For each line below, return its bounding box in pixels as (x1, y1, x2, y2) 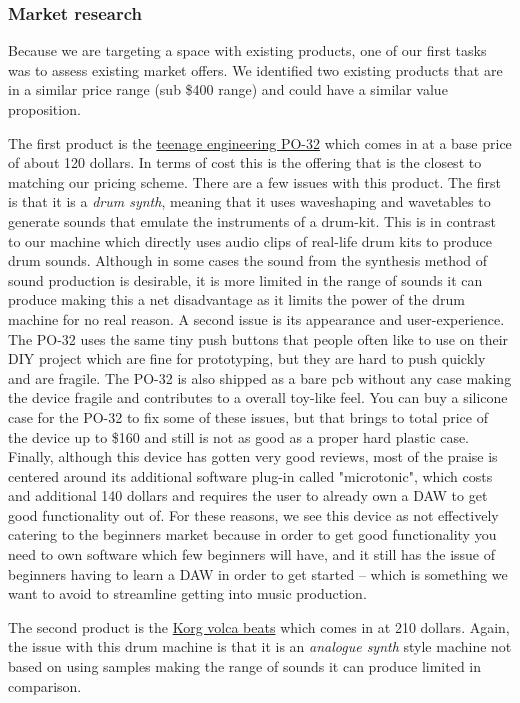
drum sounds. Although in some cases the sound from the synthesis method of (8, 250, 488, 271)
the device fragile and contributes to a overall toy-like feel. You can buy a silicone (8, 387, 508, 408)
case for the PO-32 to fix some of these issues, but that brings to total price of (8, 406, 488, 427)
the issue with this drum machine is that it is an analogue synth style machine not (8, 636, 512, 657)
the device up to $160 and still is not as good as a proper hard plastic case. (8, 426, 470, 447)
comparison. (8, 675, 82, 696)
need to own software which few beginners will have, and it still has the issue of (8, 544, 496, 565)
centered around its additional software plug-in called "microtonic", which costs (8, 465, 493, 486)
